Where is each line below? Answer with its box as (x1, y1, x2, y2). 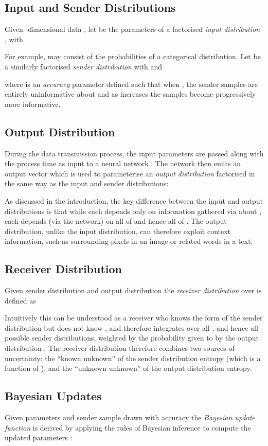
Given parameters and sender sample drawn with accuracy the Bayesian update (5, 412, 255, 423)
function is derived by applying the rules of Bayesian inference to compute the (5, 422, 251, 433)
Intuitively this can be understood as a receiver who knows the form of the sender (5, 312, 263, 323)
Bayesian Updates (5, 388, 102, 404)
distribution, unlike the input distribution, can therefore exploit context (5, 225, 231, 236)
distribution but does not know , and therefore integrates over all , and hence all (5, 322, 258, 333)
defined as (5, 295, 36, 306)
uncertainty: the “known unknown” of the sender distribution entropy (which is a (5, 352, 261, 363)
